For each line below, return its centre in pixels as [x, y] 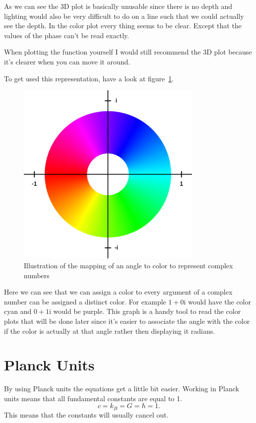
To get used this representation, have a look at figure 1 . [89, 78]
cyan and [18, 311]
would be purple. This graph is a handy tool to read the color [147, 311]
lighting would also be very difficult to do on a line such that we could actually [124, 16]
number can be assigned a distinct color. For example [85, 301]
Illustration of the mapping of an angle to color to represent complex [128, 265]
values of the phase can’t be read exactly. [67, 35]
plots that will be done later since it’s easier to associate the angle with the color [127, 321]
